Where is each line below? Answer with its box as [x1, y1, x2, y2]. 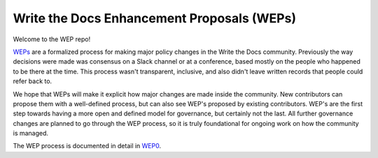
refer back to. [13, 77, 52, 85]
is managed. [13, 129, 49, 138]
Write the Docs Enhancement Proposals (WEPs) [13, 10, 297, 26]
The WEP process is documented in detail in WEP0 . [13, 142, 162, 150]
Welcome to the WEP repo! [13, 35, 91, 43]
